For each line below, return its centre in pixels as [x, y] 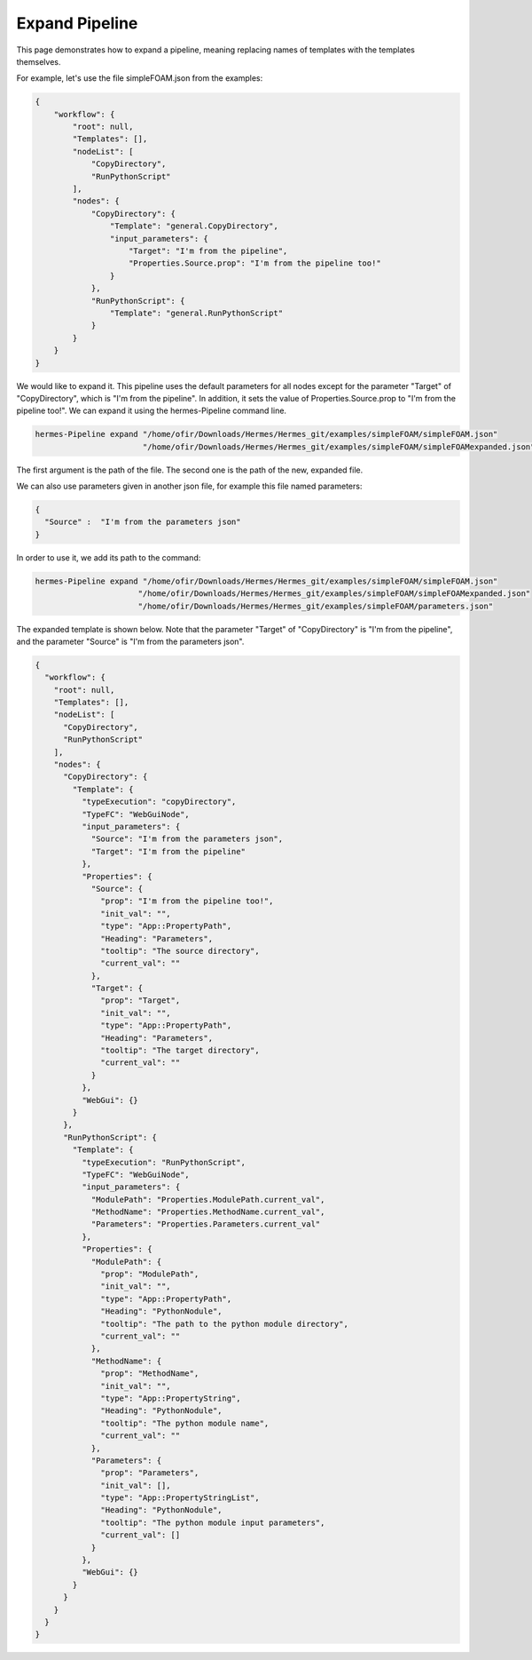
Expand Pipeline [77, 23]
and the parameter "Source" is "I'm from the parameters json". [130, 641]
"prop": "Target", [141, 1001]
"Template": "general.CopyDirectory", [194, 226]
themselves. [39, 61]
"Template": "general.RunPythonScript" [196, 313]
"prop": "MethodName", [150, 1374]
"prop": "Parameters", [150, 1473]
